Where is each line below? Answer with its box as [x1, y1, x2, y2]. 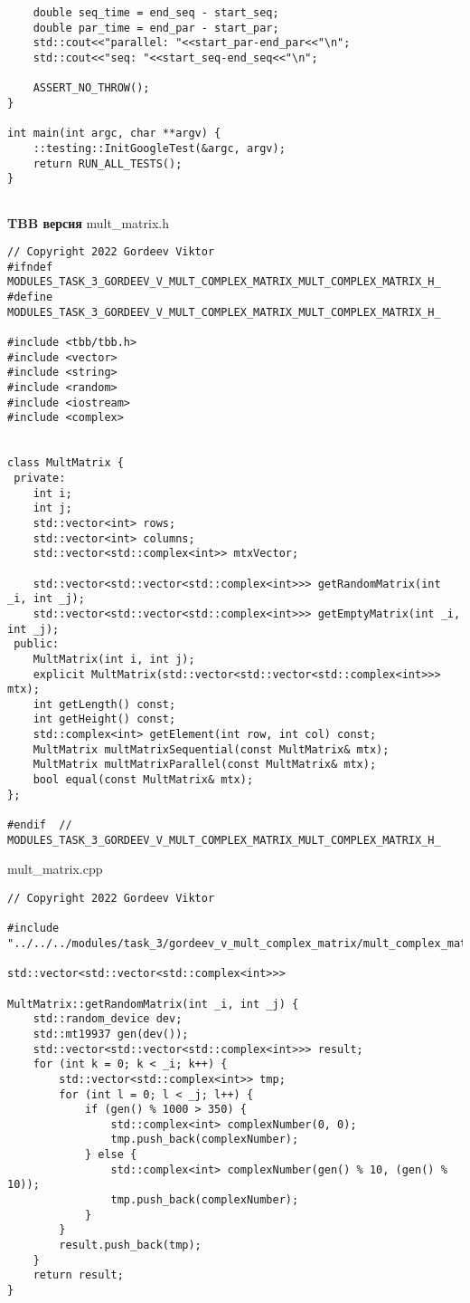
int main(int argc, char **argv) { [7, 127, 221, 140]
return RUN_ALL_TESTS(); [33, 157, 183, 170]
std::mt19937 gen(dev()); [33, 1027, 189, 1040]
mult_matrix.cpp [7, 859, 103, 878]
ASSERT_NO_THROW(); [33, 81, 150, 95]
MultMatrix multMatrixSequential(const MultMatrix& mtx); [33, 743, 390, 756]
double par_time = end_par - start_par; [33, 21, 279, 34]
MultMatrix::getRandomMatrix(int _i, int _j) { [7, 997, 299, 1011]
